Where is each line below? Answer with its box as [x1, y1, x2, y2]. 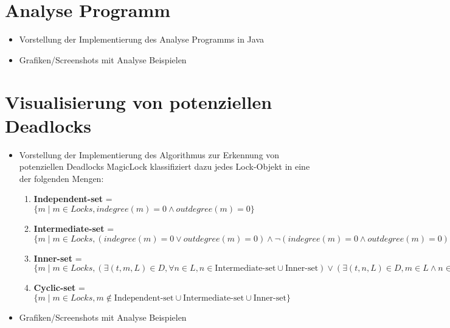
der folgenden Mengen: [19, 172, 104, 184]
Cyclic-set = [33, 281, 85, 294]
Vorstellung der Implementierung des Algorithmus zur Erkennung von [19, 148, 280, 161]
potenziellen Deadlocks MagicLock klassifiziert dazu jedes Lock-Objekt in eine [19, 160, 310, 173]
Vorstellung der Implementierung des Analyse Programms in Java [19, 33, 265, 46]
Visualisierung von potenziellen [5, 89, 272, 114]
